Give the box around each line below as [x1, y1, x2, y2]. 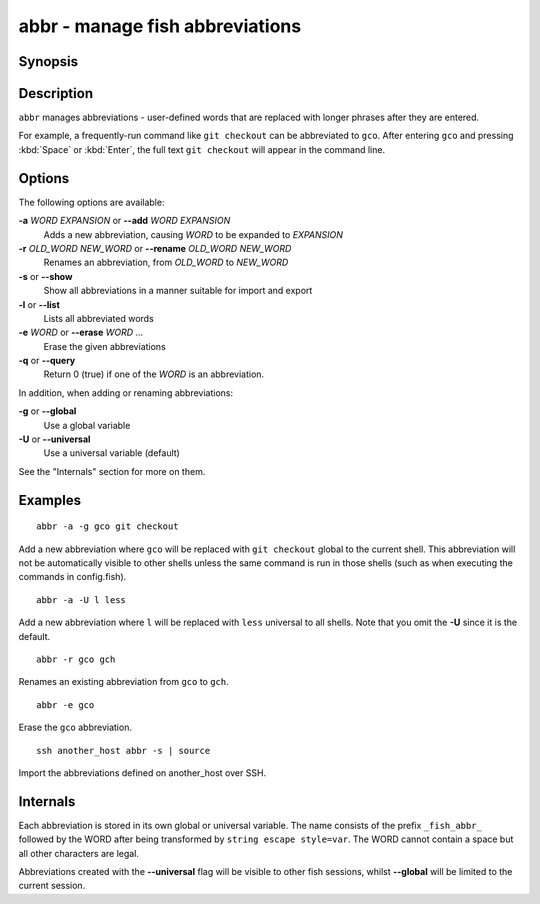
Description [18, 85, 94, 102]
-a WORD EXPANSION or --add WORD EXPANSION [18, 215, 231, 227]
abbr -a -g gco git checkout [36, 521, 179, 532]
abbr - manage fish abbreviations [18, 15, 302, 37]
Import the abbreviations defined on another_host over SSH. [18, 766, 267, 779]
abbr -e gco [36, 699, 95, 710]
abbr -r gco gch [36, 653, 116, 665]
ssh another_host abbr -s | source [36, 745, 211, 756]
